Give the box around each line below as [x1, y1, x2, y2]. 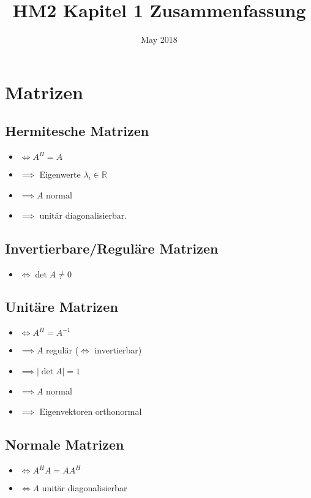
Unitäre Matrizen [5, 297, 118, 316]
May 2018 [141, 33, 178, 46]
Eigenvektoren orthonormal [39, 405, 142, 418]
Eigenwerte [39, 168, 81, 181]
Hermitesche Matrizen [5, 121, 149, 140]
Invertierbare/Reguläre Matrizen [5, 239, 219, 258]
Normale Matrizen [5, 435, 124, 454]
